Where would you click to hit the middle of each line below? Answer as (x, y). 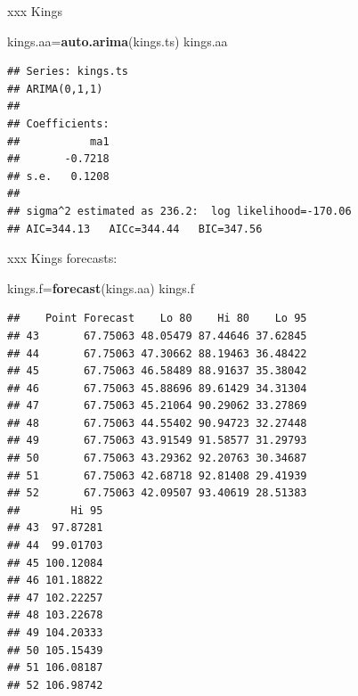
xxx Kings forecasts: (62, 258)
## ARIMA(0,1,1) (55, 89)
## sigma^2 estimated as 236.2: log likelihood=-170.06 (179, 211)
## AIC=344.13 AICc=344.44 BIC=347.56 (135, 229)
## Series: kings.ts (68, 72)
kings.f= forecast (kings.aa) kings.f (101, 287)
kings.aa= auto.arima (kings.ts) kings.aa (118, 41)
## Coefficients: (58, 123)
